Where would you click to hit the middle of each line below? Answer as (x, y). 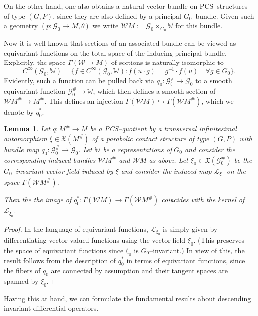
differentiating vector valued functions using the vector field (95, 239)
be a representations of (137, 149)
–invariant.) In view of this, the (197, 250)
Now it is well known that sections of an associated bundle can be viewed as (120, 43)
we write (106, 26)
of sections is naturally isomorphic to (167, 62)
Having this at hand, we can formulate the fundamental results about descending (128, 298)
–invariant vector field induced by (63, 170)
